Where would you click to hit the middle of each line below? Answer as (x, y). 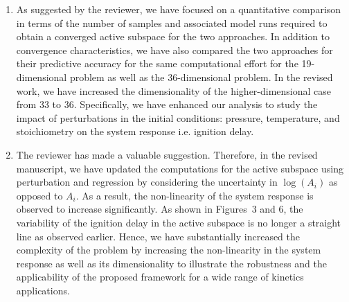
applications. (43, 290)
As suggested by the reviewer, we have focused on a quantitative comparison (179, 9)
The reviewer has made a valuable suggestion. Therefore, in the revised (167, 154)
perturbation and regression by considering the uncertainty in (147, 182)
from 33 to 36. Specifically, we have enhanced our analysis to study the (167, 104)
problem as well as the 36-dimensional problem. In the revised (201, 77)
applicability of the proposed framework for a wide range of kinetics (160, 277)
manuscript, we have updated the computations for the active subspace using (180, 168)
